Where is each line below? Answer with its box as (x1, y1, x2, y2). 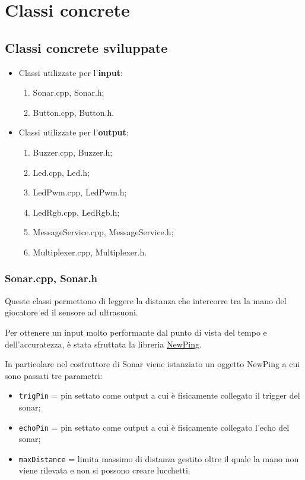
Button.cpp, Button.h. (33, 106, 115, 118)
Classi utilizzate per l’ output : (18, 126, 129, 138)
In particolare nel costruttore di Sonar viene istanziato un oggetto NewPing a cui (5, 358, 300, 370)
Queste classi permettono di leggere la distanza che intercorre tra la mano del (5, 294, 287, 307)
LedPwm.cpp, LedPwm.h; (33, 186, 127, 198)
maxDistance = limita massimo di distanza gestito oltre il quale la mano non (18, 452, 299, 465)
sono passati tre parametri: (5, 369, 103, 381)
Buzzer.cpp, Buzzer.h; (33, 146, 113, 158)
